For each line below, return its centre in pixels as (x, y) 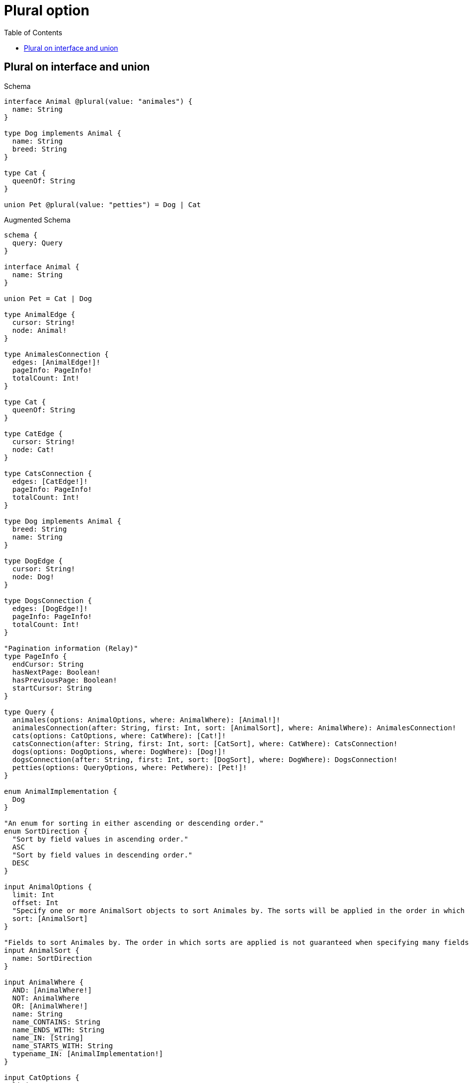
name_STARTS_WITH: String (63, 1045)
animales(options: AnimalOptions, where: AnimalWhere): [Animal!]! (146, 720)
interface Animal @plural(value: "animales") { (98, 101)
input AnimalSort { (42, 950)
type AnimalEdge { (40, 314)
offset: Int (35, 902)
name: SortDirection (52, 958)
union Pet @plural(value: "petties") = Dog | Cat (103, 204)
